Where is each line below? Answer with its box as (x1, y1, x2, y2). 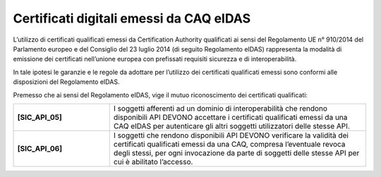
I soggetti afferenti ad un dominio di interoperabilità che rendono (113, 103, 328, 113)
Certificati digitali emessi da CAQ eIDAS (13, 11, 251, 26)
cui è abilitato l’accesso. (113, 157, 193, 166)
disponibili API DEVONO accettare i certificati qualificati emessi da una (113, 112, 348, 122)
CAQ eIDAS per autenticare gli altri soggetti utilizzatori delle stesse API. (113, 121, 351, 130)
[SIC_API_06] (17, 143, 63, 153)
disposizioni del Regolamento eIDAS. (13, 78, 120, 86)
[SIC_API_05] (17, 112, 63, 122)
